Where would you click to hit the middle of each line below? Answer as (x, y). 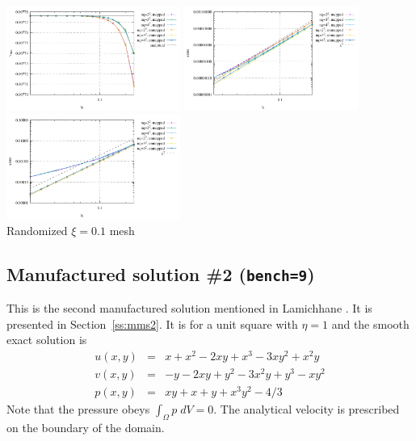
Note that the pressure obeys (78, 409)
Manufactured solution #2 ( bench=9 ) (161, 273)
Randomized (37, 230)
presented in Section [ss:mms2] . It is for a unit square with (152, 323)
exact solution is (47, 340)
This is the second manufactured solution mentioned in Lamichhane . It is (189, 308)
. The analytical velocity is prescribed (307, 409)
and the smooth (370, 323)
